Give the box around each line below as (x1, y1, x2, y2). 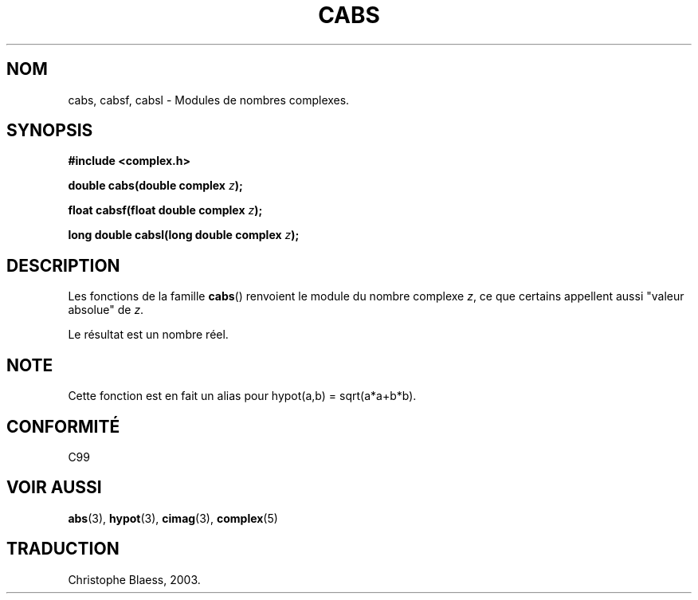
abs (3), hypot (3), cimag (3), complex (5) (68, 511, 278, 525)
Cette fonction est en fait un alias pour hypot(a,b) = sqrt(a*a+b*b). (68, 389, 417, 403)
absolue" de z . (68, 303, 144, 317)
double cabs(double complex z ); (68, 178, 243, 193)
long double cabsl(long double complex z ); (68, 228, 300, 242)
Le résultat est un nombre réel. (68, 327, 229, 342)
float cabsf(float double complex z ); (68, 203, 263, 218)
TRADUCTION (6, 539, 120, 559)
